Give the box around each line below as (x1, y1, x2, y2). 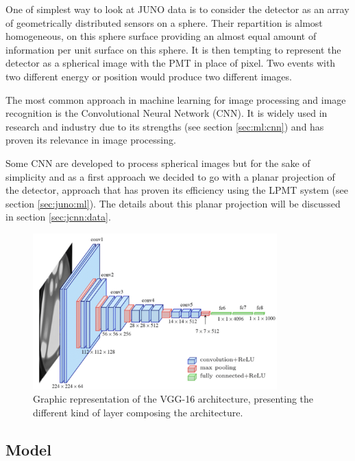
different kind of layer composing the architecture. (33, 405, 243, 419)
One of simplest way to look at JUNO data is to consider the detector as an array (5, 2, 350, 16)
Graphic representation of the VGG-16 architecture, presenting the (33, 392, 314, 406)
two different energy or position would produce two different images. (5, 69, 292, 83)
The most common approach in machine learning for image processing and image (5, 92, 346, 106)
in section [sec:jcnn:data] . (5, 210, 111, 224)
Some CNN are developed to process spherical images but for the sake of (5, 155, 310, 170)
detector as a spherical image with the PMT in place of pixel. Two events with (5, 56, 336, 70)
